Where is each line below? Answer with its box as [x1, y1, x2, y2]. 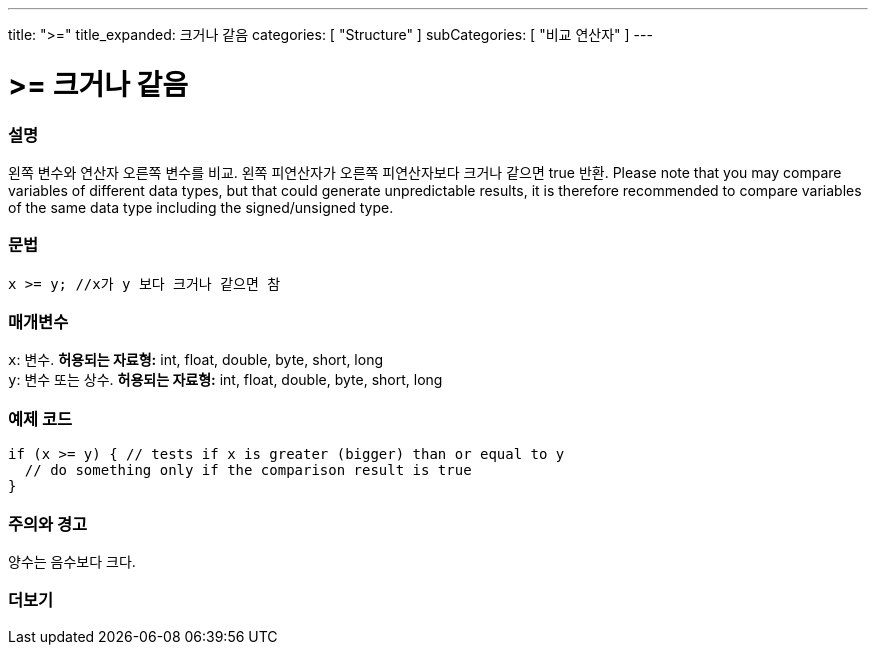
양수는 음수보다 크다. [8, 552, 136, 570]
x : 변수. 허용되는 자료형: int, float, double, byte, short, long [8, 351, 383, 369]
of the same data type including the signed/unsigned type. [8, 198, 394, 216]
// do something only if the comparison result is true [24, 462, 472, 479]
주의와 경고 [8, 513, 88, 534]
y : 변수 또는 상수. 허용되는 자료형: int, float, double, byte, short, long [8, 371, 443, 389]
